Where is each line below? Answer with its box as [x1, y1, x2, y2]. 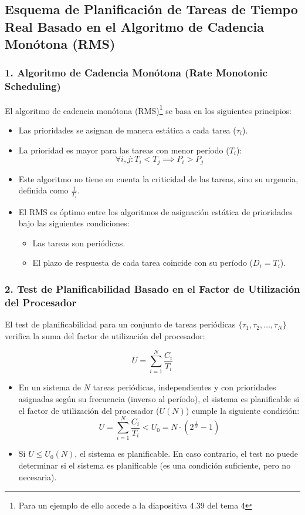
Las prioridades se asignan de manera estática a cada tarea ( [18, 123, 236, 136]
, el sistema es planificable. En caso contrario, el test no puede [74, 447, 298, 460]
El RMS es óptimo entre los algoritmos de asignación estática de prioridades [18, 205, 293, 218]
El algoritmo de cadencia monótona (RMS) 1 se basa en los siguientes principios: [5, 102, 292, 116]
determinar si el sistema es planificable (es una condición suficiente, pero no [18, 459, 291, 471]
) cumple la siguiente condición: [185, 404, 300, 416]
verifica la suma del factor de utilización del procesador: [5, 329, 205, 342]
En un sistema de [18, 381, 81, 393]
